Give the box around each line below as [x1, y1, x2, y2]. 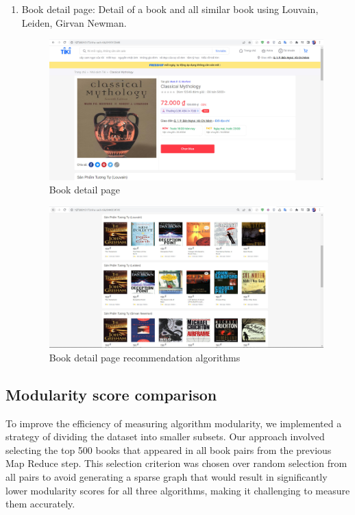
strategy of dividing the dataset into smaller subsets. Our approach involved [5, 429, 325, 444]
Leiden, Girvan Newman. [21, 15, 127, 29]
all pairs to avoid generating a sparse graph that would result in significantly [5, 470, 328, 484]
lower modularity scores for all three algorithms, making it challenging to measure [5, 483, 350, 497]
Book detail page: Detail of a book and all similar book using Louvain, [21, 2, 319, 16]
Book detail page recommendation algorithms [49, 350, 241, 364]
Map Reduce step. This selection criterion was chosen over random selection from [5, 456, 347, 470]
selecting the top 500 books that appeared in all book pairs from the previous [5, 442, 332, 457]
